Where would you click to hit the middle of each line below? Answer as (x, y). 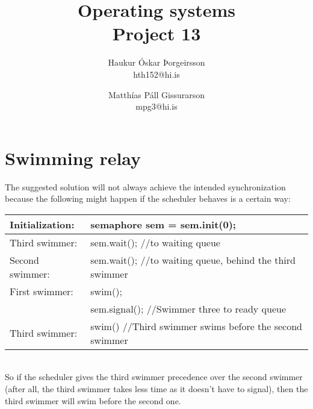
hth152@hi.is (156, 74)
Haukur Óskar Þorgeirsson (156, 62)
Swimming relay (73, 158)
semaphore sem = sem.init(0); (163, 224)
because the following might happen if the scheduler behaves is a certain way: (148, 198)
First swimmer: (42, 291)
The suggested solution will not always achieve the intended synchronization (145, 186)
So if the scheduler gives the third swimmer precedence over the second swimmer (154, 377)
